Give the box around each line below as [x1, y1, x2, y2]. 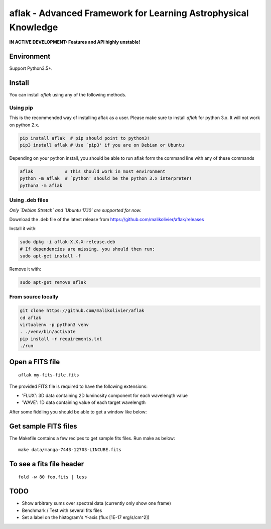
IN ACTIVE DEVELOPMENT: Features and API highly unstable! [9, 39, 141, 45]
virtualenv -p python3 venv [20, 322, 89, 328]
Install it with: [9, 226, 37, 232]
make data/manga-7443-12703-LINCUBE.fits [18, 447, 121, 453]
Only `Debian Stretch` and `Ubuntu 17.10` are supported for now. [9, 207, 142, 213]
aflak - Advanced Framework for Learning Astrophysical [9, 8, 249, 19]
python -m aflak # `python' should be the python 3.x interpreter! [20, 176, 192, 181]
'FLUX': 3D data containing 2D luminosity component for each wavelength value [22, 392, 188, 398]
